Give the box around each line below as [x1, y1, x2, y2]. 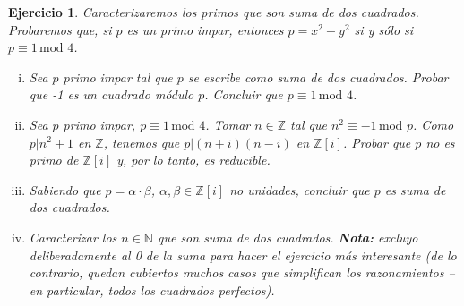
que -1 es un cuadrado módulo [29, 85, 194, 104]
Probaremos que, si [8, 20, 112, 38]
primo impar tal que [63, 67, 173, 86]
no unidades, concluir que [229, 180, 370, 199]
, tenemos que [103, 132, 180, 151]
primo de [29, 150, 79, 169]
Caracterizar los [29, 227, 117, 246]
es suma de [384, 180, 446, 199]
